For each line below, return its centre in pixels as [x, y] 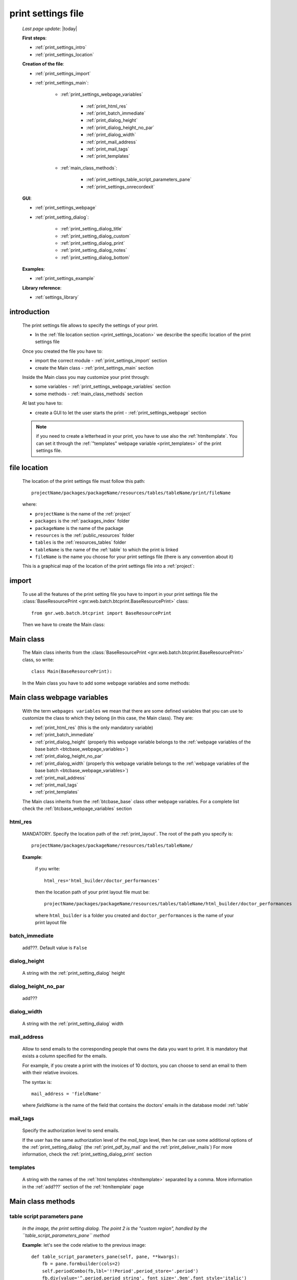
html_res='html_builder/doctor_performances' [102, 880]
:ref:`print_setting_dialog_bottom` [95, 257]
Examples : [34, 269]
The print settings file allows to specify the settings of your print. [90, 325]
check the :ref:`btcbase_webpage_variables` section [77, 808]
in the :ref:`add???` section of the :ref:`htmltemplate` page [83, 1187]
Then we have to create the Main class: [64, 625]
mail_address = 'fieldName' [66, 1094]
